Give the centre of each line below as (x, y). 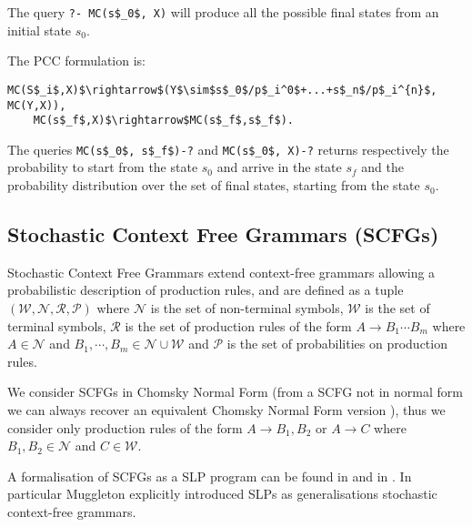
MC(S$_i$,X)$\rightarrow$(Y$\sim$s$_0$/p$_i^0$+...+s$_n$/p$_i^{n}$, (222, 90)
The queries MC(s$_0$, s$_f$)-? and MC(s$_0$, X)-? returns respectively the (228, 149)
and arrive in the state (279, 167)
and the (382, 167)
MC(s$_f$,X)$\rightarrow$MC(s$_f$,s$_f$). (163, 121)
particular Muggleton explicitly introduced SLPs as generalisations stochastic (222, 494)
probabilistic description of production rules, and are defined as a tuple (206, 290)
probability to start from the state (103, 167)
